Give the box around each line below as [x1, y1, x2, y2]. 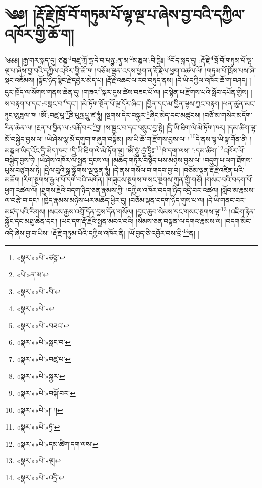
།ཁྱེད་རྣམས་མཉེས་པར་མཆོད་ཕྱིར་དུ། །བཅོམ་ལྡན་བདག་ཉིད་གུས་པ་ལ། [42, 194, 205, 205]
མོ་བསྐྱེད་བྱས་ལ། [5, 133, 43, 144]
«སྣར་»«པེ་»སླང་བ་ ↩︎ [16, 337, 71, 347]
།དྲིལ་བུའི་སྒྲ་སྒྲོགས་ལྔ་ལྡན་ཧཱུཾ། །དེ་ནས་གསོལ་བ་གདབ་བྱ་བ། [43, 164, 180, 175]
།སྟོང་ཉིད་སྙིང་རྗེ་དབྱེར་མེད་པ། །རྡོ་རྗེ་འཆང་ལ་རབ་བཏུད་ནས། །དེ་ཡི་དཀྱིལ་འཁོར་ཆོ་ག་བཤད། [37, 75, 247, 85]
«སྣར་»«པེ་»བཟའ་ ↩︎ [16, 320, 69, 330]
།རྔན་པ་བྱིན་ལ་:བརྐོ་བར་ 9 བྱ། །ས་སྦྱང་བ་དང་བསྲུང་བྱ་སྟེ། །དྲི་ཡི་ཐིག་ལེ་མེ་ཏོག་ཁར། [35, 120, 225, 132]
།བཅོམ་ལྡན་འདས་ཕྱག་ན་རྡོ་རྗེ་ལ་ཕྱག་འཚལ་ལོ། [95, 65, 203, 75]
